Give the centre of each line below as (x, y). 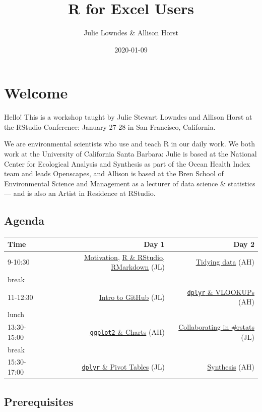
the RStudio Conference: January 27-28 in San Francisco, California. (110, 126)
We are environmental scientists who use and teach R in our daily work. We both (130, 144)
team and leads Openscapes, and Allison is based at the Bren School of (114, 173)
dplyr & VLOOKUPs (221, 292)
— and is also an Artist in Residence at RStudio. (80, 193)
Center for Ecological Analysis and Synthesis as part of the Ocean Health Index (127, 163)
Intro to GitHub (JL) (132, 297)
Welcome (36, 93)
